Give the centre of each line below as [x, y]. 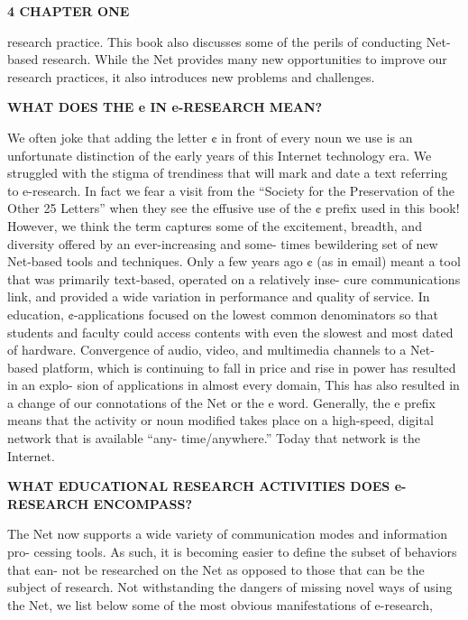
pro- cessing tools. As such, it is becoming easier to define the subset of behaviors [232, 552]
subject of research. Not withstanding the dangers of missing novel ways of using [230, 587]
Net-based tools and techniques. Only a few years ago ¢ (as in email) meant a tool [234, 261]
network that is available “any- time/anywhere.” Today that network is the [214, 438]
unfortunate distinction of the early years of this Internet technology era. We [220, 155]
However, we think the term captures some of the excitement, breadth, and [215, 225]
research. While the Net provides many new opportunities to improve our [244, 59]
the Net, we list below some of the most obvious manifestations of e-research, [220, 604]
